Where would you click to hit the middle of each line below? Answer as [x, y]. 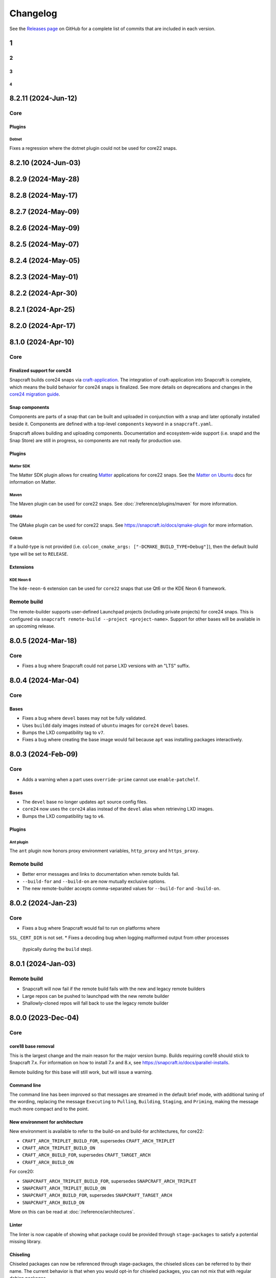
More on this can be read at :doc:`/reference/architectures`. [72, 1212]
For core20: [22, 1172]
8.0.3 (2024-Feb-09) [44, 754]
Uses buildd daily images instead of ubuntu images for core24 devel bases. [106, 725]
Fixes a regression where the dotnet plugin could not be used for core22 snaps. [93, 148]
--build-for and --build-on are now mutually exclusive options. [94, 881]
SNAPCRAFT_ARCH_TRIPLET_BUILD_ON [64, 1188]
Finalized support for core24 [40, 370]
